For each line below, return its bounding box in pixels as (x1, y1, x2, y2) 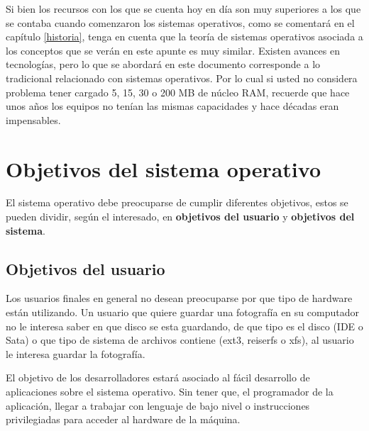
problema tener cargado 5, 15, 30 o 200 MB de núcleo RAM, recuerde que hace (6, 84, 350, 99)
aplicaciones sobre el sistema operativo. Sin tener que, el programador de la (6, 384, 334, 399)
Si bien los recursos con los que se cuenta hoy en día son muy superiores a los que (6, 1, 361, 16)
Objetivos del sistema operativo (6, 154, 321, 183)
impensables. (6, 112, 61, 127)
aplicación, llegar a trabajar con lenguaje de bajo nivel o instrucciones (6, 398, 310, 413)
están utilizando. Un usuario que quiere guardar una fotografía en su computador (6, 305, 359, 320)
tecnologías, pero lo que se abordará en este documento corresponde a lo (6, 57, 321, 72)
